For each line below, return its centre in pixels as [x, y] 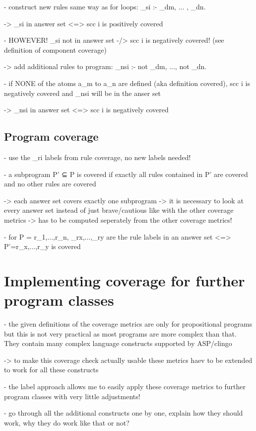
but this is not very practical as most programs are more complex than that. [120, 333]
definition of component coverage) [55, 49]
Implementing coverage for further [125, 280]
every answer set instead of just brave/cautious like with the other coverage [119, 210]
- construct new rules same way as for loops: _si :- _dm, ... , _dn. [105, 6]
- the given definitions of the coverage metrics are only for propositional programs [128, 324]
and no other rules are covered [50, 184]
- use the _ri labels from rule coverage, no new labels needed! [97, 157]
